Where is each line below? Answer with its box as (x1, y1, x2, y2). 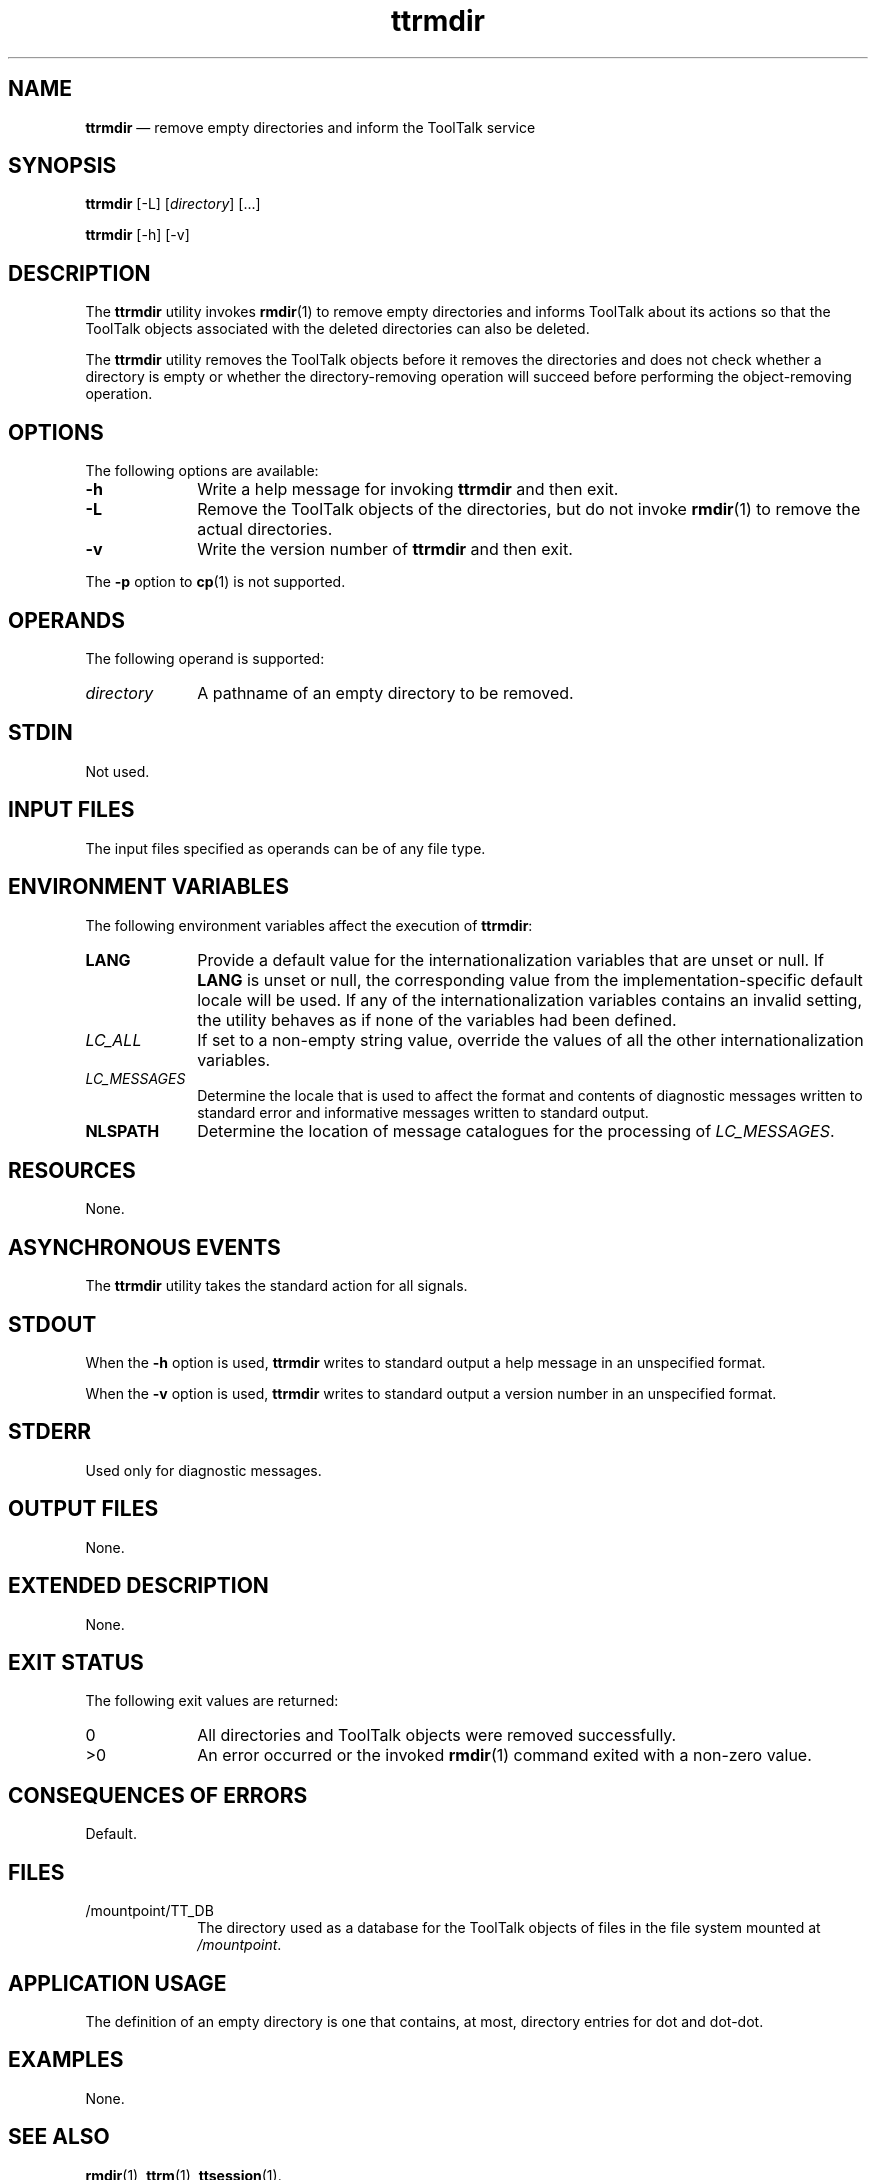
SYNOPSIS (8, 153, 117, 179)
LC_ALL (85, 1029, 142, 1050)
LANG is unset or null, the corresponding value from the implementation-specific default (197, 969, 863, 990)
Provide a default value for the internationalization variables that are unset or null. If (197, 949, 824, 970)
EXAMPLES (8, 2047, 124, 2073)
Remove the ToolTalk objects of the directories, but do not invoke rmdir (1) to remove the (197, 499, 861, 520)
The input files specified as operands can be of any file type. (85, 839, 486, 857)
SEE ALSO (8, 2124, 110, 2150)
